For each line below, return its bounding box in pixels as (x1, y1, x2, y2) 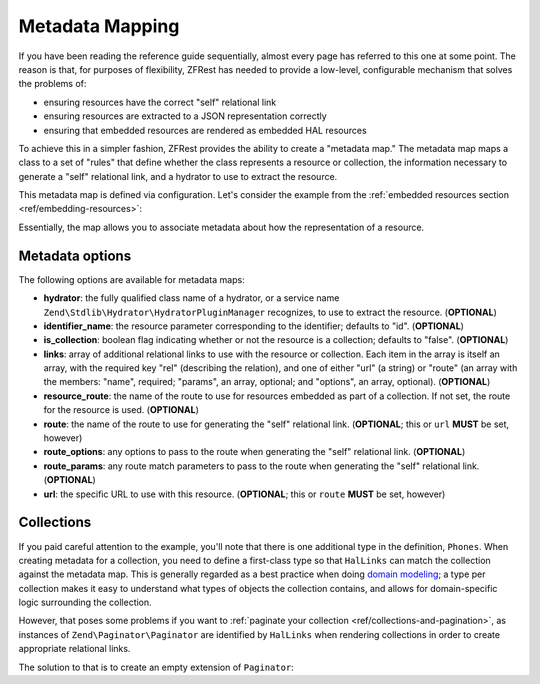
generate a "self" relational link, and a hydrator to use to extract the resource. (18, 170, 338, 182)
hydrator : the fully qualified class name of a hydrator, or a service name (43, 292, 340, 304)
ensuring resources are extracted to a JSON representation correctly (43, 110, 327, 122)
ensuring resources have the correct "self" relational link (43, 96, 277, 108)
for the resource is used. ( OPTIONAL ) (43, 404, 200, 416)
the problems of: (18, 78, 87, 90)
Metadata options (18, 247, 132, 264)
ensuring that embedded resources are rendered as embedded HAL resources (43, 124, 367, 136)
